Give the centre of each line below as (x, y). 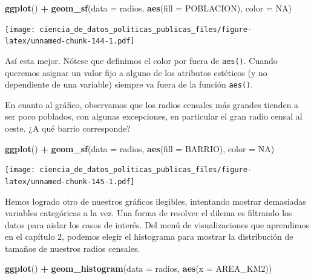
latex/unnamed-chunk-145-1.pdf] (70, 181)
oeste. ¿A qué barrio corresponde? (68, 128)
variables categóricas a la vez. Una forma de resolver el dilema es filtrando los (149, 213)
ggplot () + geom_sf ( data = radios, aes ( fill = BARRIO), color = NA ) (140, 148)
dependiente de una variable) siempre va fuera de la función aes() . (129, 84)
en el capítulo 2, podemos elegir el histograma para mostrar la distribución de (149, 236)
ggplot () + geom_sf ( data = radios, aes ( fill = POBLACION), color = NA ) (148, 8)
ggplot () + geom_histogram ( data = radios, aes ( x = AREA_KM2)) (139, 268)
